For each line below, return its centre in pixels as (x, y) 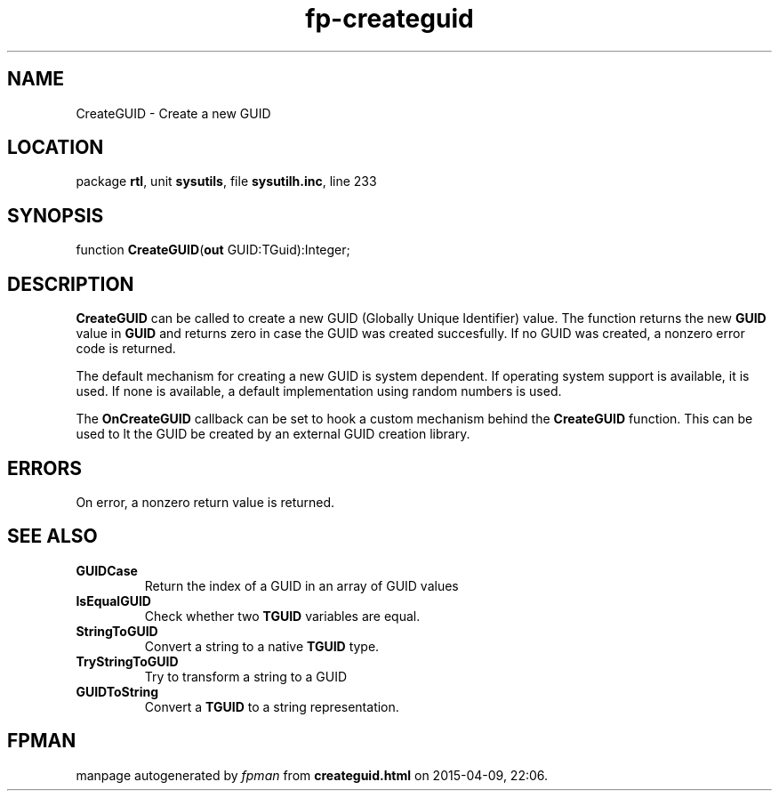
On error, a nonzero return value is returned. (205, 502)
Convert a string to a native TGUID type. (262, 646)
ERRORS (45, 468)
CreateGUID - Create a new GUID (173, 113)
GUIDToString (117, 691)
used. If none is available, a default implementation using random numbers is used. (319, 391)
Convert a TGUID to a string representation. (272, 706)
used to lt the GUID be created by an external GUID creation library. (273, 434)
